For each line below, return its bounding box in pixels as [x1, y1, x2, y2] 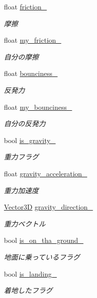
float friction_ [4, 1, 47, 11]
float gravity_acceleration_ [4, 168, 88, 178]
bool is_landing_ [4, 268, 57, 279]
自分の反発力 [4, 118, 46, 129]
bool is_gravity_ [4, 135, 56, 145]
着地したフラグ [4, 285, 52, 296]
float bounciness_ [4, 68, 58, 78]
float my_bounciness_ [4, 101, 72, 112]
